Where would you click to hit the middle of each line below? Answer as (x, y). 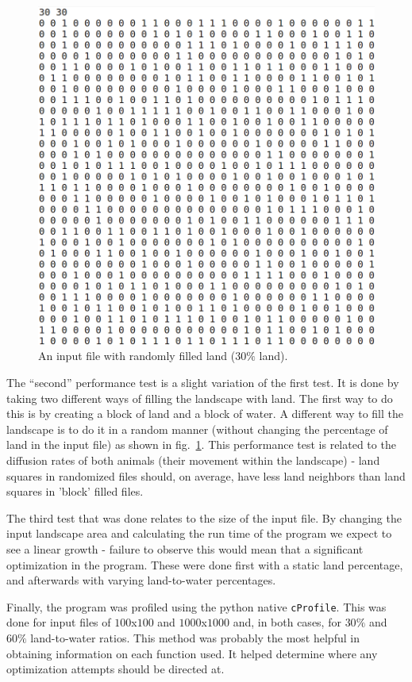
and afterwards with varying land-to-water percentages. (141, 580)
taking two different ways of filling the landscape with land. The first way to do (200, 398)
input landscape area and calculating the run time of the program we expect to (199, 533)
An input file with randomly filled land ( (137, 356)
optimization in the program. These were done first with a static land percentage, (205, 564)
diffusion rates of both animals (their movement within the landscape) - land (193, 460)
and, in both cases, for (287, 622)
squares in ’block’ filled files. (75, 491)
